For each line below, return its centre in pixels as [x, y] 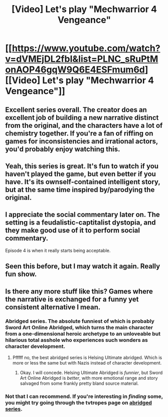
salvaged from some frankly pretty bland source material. [79, 383]
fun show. [21, 274]
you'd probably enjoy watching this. [63, 149]
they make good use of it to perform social [73, 230]
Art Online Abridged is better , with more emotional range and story [89, 378]
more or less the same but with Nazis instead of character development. [87, 363]
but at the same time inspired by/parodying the [80, 190]
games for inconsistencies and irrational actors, [81, 141]
